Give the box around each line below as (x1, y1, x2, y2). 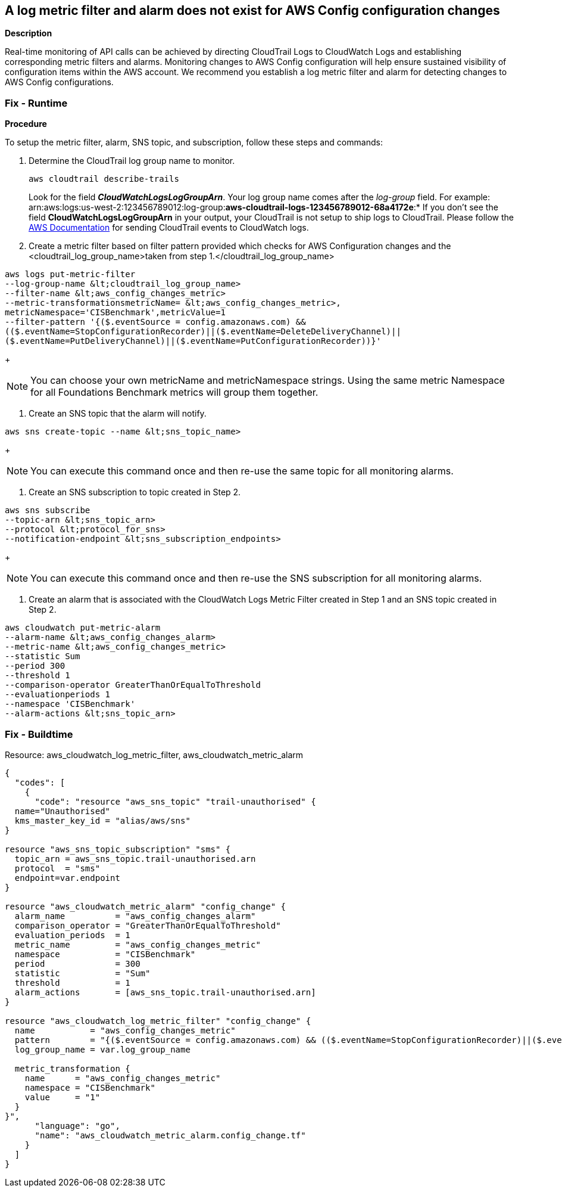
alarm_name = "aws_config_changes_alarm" (14, 911, 256, 921)
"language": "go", (35, 1120, 120, 1131)
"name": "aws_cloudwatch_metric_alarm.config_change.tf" (35, 1130, 306, 1140)
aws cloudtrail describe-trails (29, 174, 179, 184)
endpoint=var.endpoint (14, 873, 120, 883)
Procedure (5, 119, 47, 129)
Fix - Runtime (5, 97, 68, 109)
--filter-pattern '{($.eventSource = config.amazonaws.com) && (5, 317, 306, 327)
